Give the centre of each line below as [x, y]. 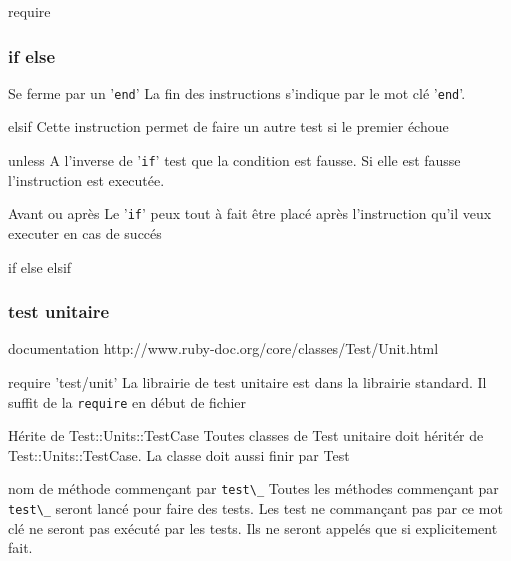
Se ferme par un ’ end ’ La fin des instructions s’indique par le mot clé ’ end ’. [237, 92]
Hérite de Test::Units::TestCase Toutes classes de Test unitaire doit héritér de [246, 435]
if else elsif [40, 266]
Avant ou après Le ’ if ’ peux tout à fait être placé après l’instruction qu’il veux [250, 213]
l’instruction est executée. [86, 179]
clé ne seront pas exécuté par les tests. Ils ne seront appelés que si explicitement [253, 527]
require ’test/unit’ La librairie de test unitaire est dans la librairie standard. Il [247, 381]
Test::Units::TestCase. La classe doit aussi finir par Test [179, 454]
